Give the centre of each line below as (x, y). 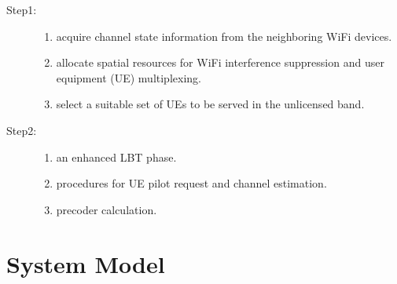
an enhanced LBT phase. (116, 157)
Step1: (22, 9)
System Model (86, 263)
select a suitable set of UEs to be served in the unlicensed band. (210, 104)
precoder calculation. (107, 209)
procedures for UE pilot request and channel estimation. (191, 183)
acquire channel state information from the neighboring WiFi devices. (224, 36)
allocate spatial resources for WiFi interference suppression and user (220, 62)
